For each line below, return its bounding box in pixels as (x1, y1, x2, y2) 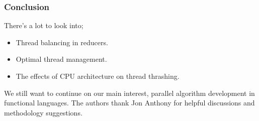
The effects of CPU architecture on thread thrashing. (16, 71, 180, 81)
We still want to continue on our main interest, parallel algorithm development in (4, 87, 255, 98)
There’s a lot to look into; (4, 20, 83, 31)
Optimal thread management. (16, 54, 107, 64)
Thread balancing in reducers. (16, 37, 108, 47)
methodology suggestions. (4, 107, 82, 117)
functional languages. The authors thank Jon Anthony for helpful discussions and (4, 97, 255, 108)
